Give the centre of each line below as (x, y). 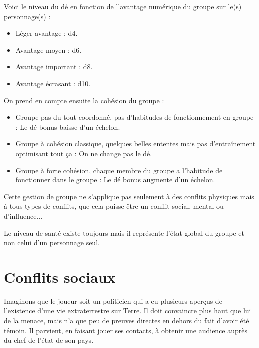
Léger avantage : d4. (47, 33)
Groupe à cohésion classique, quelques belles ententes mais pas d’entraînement (135, 143)
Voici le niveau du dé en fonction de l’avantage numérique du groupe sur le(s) (123, 6)
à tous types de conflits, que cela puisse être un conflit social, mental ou (114, 206)
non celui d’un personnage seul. (52, 243)
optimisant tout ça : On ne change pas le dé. (84, 153)
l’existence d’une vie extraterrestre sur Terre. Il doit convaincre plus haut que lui (128, 310)
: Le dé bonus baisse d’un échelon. (68, 126)
